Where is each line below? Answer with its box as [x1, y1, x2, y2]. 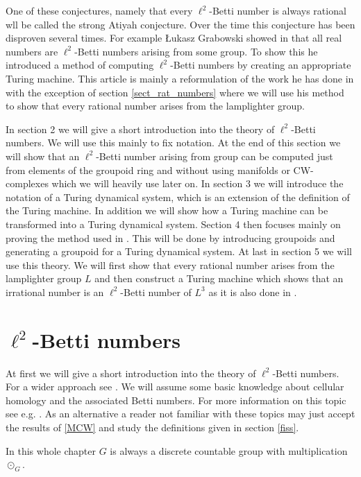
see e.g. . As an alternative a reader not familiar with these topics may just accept [6, 406, 355, 421]
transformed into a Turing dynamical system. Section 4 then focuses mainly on [6, 216, 341, 231]
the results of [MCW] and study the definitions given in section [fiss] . [6, 419, 299, 434]
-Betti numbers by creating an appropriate [170, 58, 351, 72]
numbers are [6, 44, 58, 58]
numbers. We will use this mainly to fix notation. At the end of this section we [6, 135, 341, 150]
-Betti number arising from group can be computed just [96, 148, 333, 163]
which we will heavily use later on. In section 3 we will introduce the [51, 176, 344, 191]
